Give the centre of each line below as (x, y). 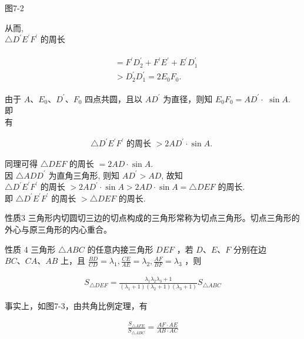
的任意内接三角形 (120, 249)
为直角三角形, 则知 (84, 175)
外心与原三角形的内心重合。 (58, 229)
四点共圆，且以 (113, 98)
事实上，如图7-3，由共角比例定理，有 (76, 305)
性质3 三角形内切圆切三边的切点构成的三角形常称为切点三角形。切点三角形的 (152, 218)
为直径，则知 (188, 98)
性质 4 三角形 (30, 249)
